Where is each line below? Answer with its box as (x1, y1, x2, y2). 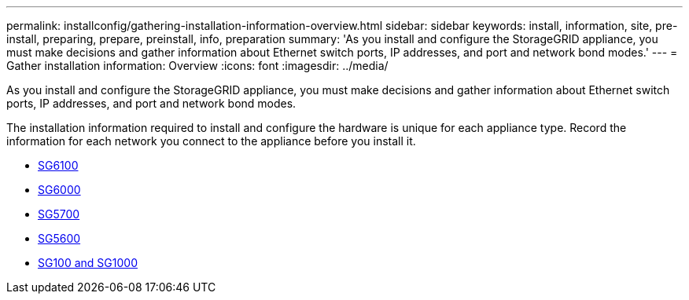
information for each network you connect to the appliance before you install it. (6, 134, 416, 148)
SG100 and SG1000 (38, 256, 138, 269)
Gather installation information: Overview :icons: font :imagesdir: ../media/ (6, 59, 389, 72)
